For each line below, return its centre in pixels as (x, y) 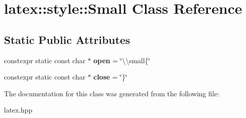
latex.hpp (18, 110)
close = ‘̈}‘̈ (110, 77)
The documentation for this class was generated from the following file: (112, 93)
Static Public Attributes (67, 39)
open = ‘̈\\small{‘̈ (122, 60)
